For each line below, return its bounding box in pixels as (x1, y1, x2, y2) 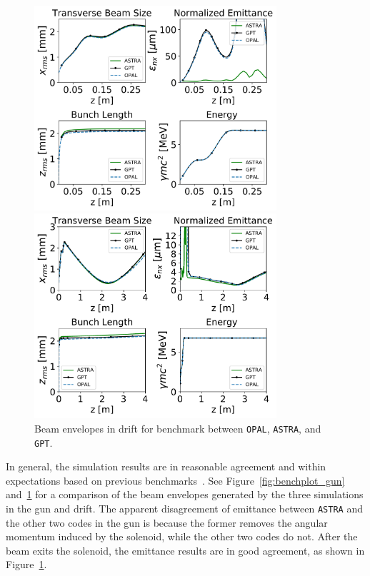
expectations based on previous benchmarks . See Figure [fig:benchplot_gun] (6, 473, 345, 487)
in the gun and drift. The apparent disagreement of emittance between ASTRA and (6, 500, 363, 515)
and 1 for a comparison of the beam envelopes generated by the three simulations (6, 487, 364, 502)
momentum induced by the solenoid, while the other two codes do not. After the (6, 529, 358, 544)
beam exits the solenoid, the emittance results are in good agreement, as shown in (6, 542, 365, 557)
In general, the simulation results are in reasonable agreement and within (6, 459, 326, 474)
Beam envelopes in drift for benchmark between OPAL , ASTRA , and (34, 420, 321, 435)
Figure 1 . (6, 557, 47, 572)
